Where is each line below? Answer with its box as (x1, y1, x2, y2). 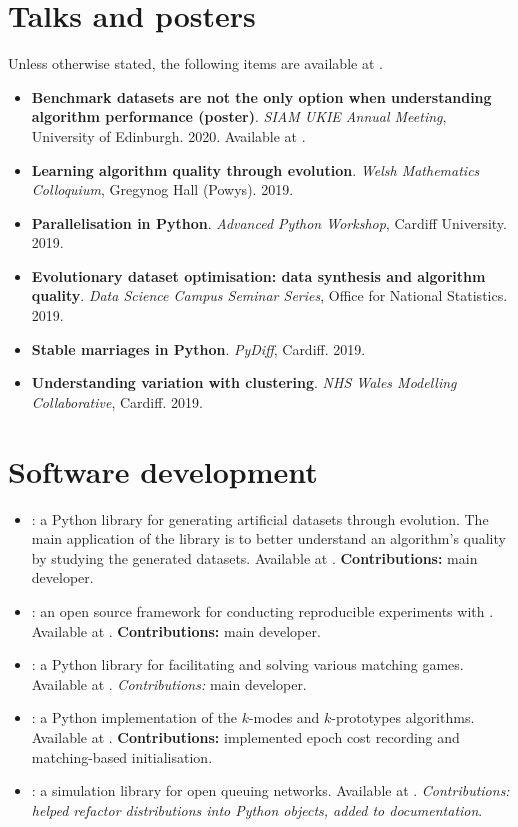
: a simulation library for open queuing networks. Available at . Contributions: (31, 780, 510, 801)
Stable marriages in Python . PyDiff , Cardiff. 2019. (31, 338, 366, 359)
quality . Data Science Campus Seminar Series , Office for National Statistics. (31, 285, 508, 306)
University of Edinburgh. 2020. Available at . (31, 125, 306, 146)
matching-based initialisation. (31, 746, 213, 767)
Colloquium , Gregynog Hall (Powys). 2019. (31, 179, 294, 200)
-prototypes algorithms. (331, 707, 475, 728)
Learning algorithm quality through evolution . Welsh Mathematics (31, 159, 480, 180)
